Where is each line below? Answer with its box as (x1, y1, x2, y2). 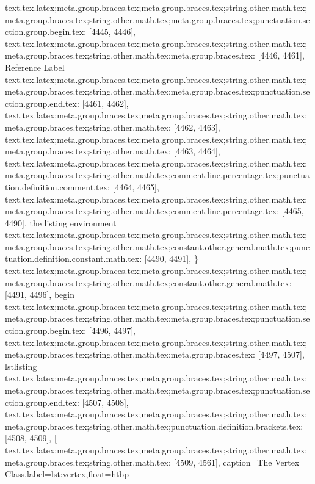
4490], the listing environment (5, 216, 117, 229)
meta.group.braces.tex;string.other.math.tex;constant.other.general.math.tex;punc (5, 240, 310, 253)
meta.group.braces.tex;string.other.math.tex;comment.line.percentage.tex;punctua (5, 168, 310, 181)
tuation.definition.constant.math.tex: (5, 252, 142, 265)
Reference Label (5, 60, 65, 73)
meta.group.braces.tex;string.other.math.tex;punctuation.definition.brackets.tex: (5, 419, 303, 432)
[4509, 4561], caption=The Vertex (173, 455, 300, 468)
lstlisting (5, 359, 37, 372)
